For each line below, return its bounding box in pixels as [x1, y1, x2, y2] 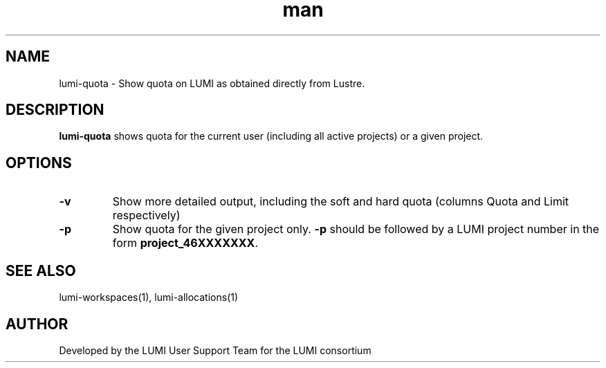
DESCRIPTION [6, 101, 104, 119]
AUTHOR [6, 315, 68, 333]
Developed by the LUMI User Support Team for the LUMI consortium [59, 344, 371, 356]
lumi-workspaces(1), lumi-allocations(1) [59, 291, 239, 304]
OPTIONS [6, 154, 72, 172]
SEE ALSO [6, 261, 76, 279]
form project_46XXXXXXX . [112, 236, 259, 250]
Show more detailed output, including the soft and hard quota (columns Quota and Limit [112, 194, 569, 209]
